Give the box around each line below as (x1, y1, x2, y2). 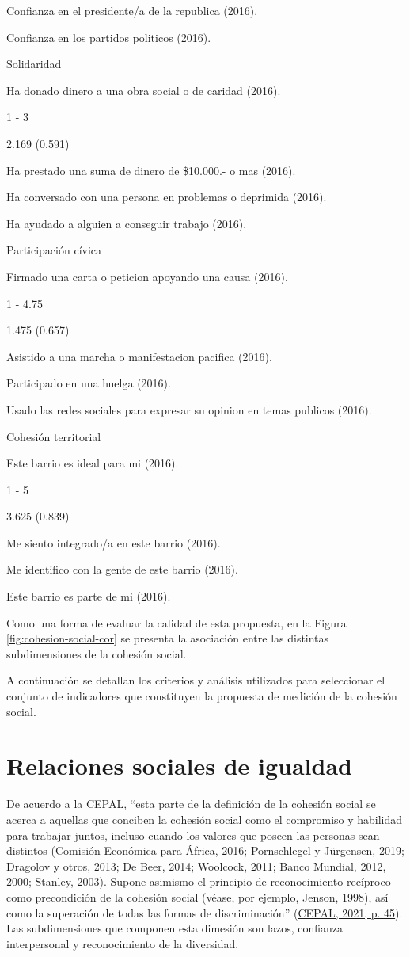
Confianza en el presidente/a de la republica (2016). (6, 2, 258, 18)
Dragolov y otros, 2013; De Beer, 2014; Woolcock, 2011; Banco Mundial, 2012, (6, 857, 386, 874)
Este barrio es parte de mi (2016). (6, 588, 171, 604)
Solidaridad (6, 55, 62, 72)
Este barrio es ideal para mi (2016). (6, 455, 179, 471)
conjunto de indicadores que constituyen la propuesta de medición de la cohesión (6, 688, 397, 704)
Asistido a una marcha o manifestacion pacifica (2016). (6, 348, 272, 364)
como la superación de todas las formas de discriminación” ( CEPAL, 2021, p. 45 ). (6, 904, 403, 921)
